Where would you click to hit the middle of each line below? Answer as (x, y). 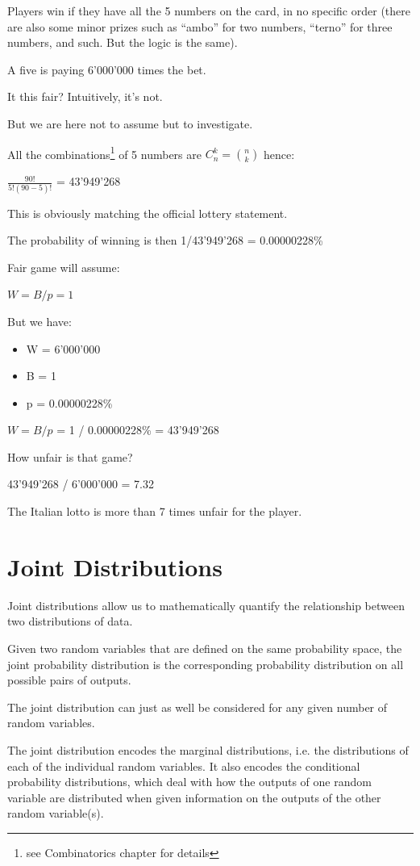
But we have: (40, 321)
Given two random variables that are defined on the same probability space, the (205, 648)
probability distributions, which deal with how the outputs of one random (189, 782)
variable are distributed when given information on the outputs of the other (194, 797)
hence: (279, 154)
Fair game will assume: (64, 267)
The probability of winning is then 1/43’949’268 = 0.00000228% (165, 240)
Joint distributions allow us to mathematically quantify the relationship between (206, 605)
